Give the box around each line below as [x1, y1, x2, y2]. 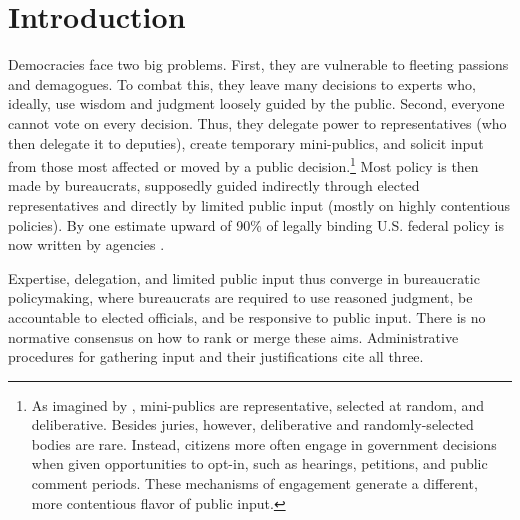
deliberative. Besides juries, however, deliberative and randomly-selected [31, 414, 474, 435]
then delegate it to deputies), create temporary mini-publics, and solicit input [8, 132, 484, 153]
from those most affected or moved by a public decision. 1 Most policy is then [8, 153, 479, 176]
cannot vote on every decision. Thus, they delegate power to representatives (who [8, 112, 507, 133]
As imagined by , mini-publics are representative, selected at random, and [31, 394, 485, 415]
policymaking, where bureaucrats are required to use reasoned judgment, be [8, 287, 473, 308]
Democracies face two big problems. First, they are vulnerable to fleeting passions [8, 54, 509, 75]
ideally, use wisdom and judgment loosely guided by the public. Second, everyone [8, 93, 505, 114]
